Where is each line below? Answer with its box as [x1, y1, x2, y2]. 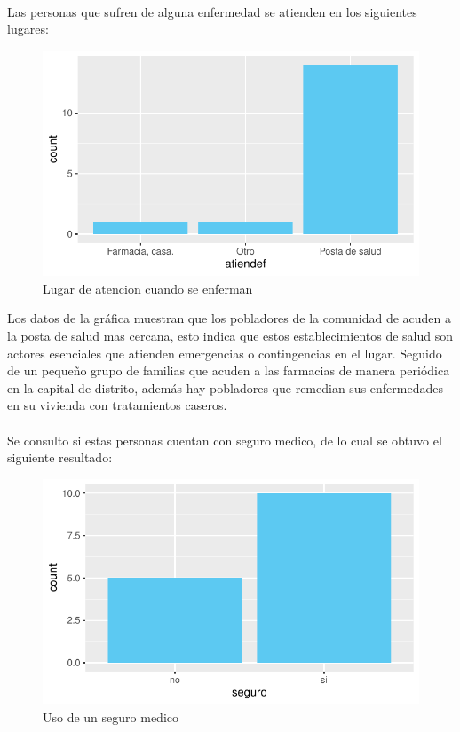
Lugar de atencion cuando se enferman [43, 279, 253, 297]
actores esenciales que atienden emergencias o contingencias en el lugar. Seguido [7, 343, 442, 362]
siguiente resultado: [7, 448, 113, 467]
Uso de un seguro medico [43, 707, 179, 726]
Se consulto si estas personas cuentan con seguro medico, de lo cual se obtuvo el [7, 430, 442, 449]
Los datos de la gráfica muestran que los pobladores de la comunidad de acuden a [7, 309, 452, 327]
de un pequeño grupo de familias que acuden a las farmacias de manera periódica [7, 361, 450, 380]
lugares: [7, 20, 49, 38]
